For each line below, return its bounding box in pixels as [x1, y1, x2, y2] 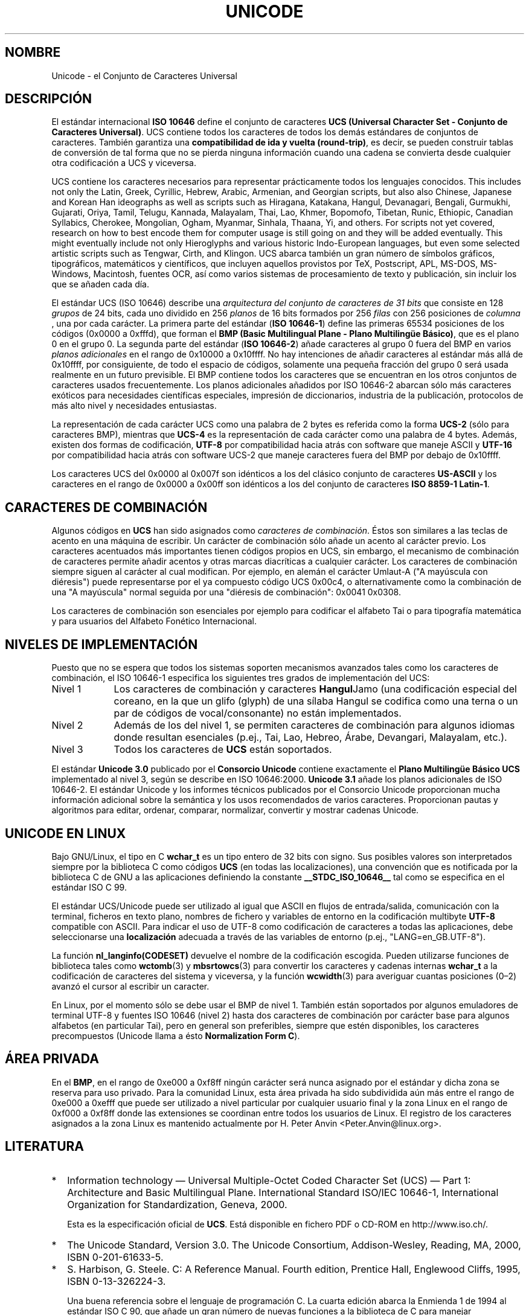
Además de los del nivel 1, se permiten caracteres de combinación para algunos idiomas [114, 719, 515, 732]
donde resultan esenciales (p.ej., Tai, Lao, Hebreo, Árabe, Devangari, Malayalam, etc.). [114, 731, 507, 744]
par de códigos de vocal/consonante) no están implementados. [114, 707, 402, 720]
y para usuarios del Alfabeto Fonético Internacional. [51, 616, 257, 627]
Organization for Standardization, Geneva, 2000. [67, 1198, 287, 1211]
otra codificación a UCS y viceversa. [51, 158, 196, 168]
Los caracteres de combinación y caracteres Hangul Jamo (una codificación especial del [114, 683, 517, 696]
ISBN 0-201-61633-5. [67, 1250, 164, 1263]
